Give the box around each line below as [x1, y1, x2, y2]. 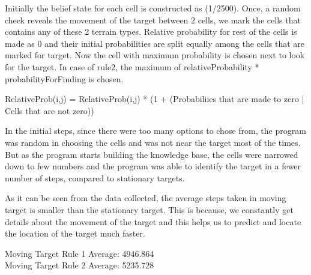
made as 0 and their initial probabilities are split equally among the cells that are [5, 37, 305, 49]
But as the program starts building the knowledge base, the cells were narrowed [5, 148, 298, 160]
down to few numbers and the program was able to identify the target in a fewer [5, 160, 301, 172]
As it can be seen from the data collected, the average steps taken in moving [5, 192, 286, 204]
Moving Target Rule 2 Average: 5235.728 [5, 259, 154, 271]
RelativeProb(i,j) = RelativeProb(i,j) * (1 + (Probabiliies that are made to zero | [5, 92, 304, 105]
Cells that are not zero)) [5, 104, 94, 116]
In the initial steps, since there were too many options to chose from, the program [5, 124, 306, 137]
